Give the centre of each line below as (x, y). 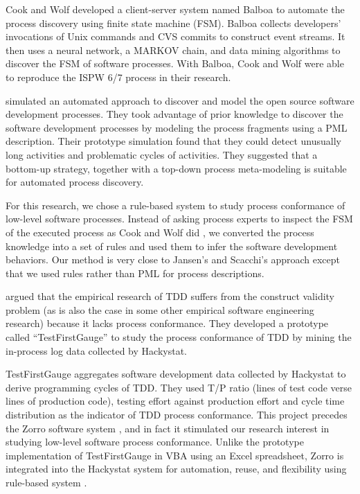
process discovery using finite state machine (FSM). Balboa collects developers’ (173, 23)
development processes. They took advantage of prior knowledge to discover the (174, 114)
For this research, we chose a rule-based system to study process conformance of (175, 205)
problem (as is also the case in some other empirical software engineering (160, 309)
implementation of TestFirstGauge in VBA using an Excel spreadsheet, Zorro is (175, 455)
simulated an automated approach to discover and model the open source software (180, 100)
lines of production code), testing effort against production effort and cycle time (175, 401)
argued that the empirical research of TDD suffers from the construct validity (170, 296)
